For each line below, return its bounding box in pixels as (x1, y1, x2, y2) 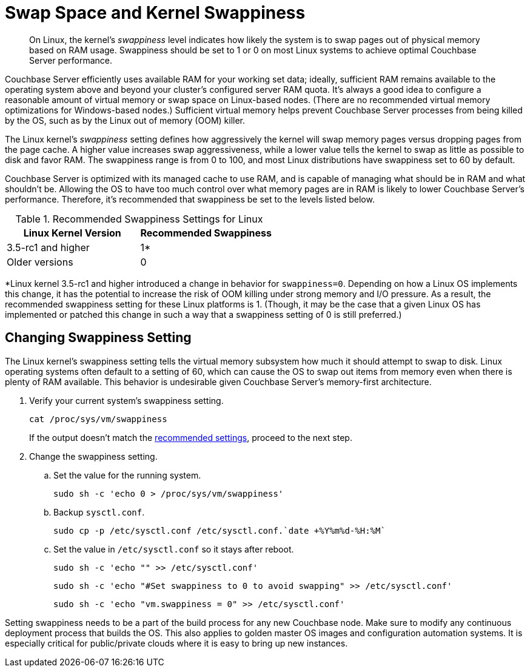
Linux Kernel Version (23, 226, 121, 239)
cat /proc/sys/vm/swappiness (29, 414, 167, 424)
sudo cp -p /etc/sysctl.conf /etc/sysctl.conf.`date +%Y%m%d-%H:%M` (53, 525, 386, 536)
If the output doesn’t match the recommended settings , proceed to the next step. (29, 432, 352, 443)
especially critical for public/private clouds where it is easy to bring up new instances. (5, 637, 348, 648)
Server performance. (29, 55, 113, 66)
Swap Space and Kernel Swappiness (5, 2, 306, 23)
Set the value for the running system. (53, 469, 201, 480)
